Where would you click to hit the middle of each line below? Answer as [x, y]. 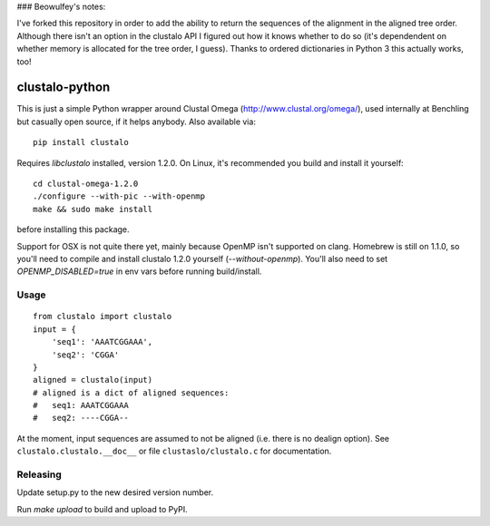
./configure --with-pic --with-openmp [119, 196]
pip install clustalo [81, 142]
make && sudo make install [93, 209]
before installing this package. [73, 229]
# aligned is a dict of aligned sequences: [131, 393]
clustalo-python [64, 88]
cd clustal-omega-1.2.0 [86, 184]
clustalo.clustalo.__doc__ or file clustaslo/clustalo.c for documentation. [174, 451]
